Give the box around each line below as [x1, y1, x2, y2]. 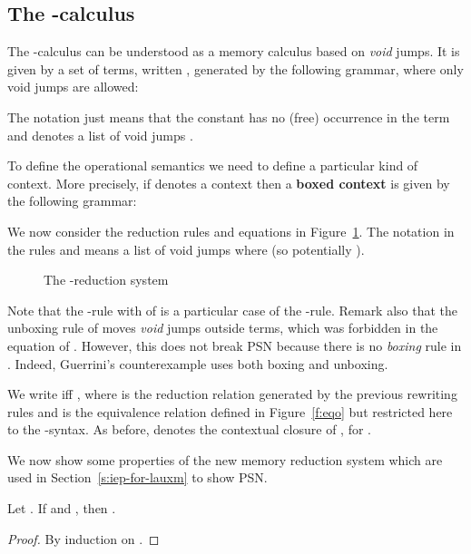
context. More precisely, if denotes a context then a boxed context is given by [7, 173, 450, 192]
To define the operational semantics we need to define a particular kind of [7, 156, 418, 175]
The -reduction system [44, 270, 169, 289]
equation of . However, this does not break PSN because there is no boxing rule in [7, 335, 462, 355]
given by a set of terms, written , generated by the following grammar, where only [7, 59, 464, 78]
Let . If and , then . [7, 499, 116, 518]
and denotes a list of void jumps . [7, 125, 193, 144]
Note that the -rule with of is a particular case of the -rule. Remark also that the [7, 300, 458, 319]
